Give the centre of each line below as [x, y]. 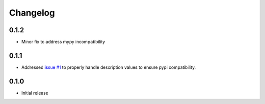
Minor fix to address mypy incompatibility [63, 42]
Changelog [32, 13]
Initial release [35, 93]
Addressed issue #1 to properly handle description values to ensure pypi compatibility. [109, 67]
